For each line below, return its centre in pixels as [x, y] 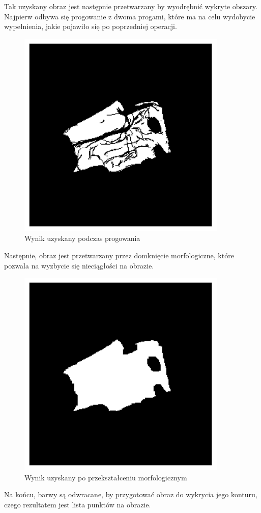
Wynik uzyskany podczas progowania [82, 238]
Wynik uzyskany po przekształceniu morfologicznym [106, 477]
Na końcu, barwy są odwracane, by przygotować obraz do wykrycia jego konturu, [131, 494]
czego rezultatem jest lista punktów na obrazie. [78, 504]
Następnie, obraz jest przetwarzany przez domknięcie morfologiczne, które [119, 255]
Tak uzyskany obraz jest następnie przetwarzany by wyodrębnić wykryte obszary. [131, 6]
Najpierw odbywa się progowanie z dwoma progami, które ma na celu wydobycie [130, 16]
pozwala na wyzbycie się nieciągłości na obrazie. [79, 265]
